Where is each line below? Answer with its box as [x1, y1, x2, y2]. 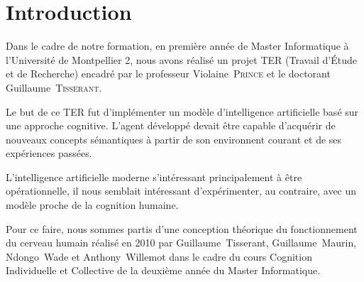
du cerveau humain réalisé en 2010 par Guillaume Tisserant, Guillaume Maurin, [6, 235, 357, 250]
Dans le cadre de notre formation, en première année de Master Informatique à [6, 38, 349, 53]
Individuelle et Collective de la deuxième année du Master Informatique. [6, 263, 321, 278]
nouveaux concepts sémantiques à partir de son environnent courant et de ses [6, 131, 342, 146]
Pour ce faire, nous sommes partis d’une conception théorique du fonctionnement [6, 221, 358, 236]
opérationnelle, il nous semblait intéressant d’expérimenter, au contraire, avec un [6, 183, 357, 198]
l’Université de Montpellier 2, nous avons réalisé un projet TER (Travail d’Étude [6, 52, 358, 67]
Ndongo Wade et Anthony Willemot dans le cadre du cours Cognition [6, 249, 312, 264]
